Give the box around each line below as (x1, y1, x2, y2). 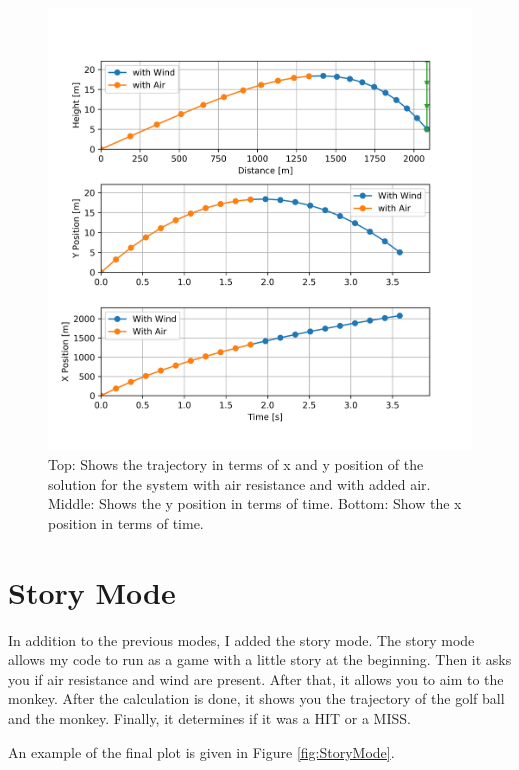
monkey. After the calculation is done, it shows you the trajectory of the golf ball (8, 688, 505, 709)
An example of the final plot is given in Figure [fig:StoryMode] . (8, 741, 395, 762)
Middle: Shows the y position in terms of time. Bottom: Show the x (48, 493, 462, 514)
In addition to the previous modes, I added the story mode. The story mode (8, 629, 475, 650)
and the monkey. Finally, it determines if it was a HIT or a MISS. (8, 708, 411, 729)
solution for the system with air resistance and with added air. (48, 473, 431, 494)
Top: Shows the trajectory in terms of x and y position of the (48, 454, 424, 475)
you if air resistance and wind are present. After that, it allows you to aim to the (8, 668, 504, 689)
